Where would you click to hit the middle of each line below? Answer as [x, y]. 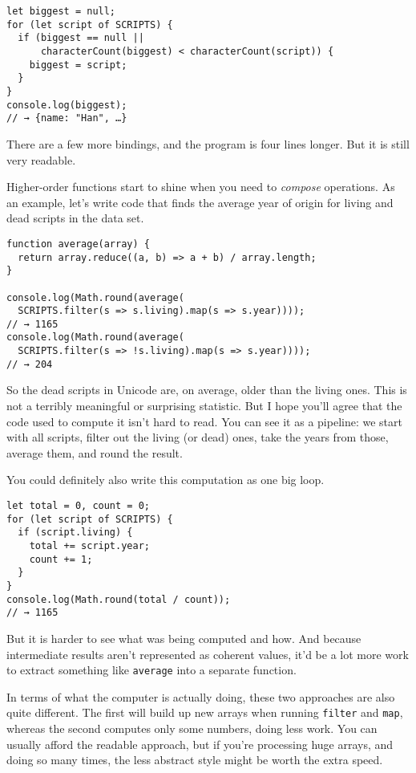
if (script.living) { [75, 533]
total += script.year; [89, 545]
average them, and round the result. [95, 452]
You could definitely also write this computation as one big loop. [166, 480]
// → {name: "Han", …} [67, 118]
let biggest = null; [61, 11]
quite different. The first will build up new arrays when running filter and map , [205, 712]
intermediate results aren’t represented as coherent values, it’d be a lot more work [208, 654]
